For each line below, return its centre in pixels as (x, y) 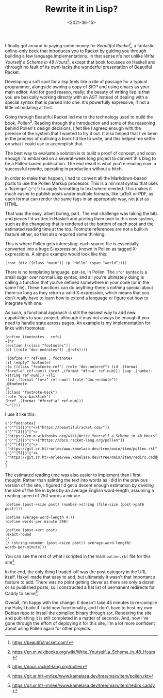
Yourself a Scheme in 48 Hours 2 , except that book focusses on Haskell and (81, 61)
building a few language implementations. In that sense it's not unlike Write (80, 56)
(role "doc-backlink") (28, 397)
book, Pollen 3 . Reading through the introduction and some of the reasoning (80, 123)
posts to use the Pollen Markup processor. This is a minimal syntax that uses (81, 183)
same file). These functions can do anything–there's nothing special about (79, 287)
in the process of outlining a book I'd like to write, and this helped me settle (80, 138)
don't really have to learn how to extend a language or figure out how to (77, 298)
